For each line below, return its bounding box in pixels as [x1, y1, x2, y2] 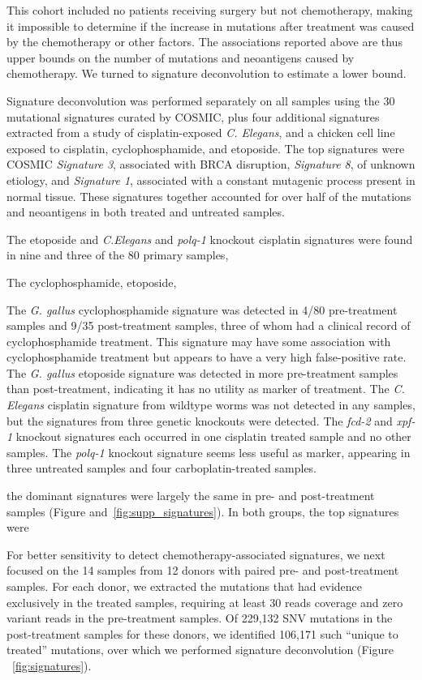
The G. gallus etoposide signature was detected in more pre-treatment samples [6, 364, 398, 381]
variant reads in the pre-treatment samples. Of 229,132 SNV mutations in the [6, 609, 393, 627]
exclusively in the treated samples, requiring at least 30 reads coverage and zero [6, 593, 403, 610]
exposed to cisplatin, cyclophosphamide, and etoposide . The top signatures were [6, 139, 405, 156]
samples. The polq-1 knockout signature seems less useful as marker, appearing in [6, 443, 411, 460]
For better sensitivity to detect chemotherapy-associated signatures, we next [6, 545, 385, 562]
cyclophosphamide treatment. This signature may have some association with [6, 332, 391, 349]
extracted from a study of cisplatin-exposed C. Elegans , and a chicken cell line [6, 124, 395, 141]
